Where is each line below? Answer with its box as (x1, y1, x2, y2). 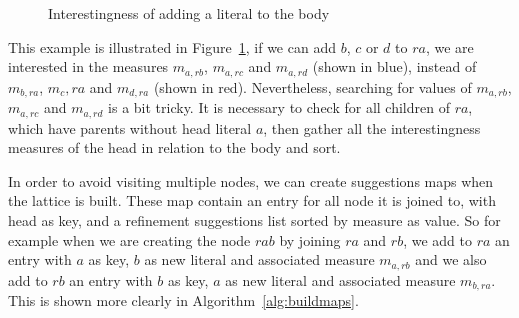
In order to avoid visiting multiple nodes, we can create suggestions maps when (8, 170, 494, 191)
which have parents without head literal (8, 117, 252, 138)
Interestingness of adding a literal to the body (48, 3, 330, 23)
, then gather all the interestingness (263, 117, 481, 138)
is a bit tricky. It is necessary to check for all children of (108, 97, 450, 118)
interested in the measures (8, 56, 169, 77)
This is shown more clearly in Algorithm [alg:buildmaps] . (8, 290, 359, 311)
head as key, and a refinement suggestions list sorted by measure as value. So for (8, 209, 501, 230)
